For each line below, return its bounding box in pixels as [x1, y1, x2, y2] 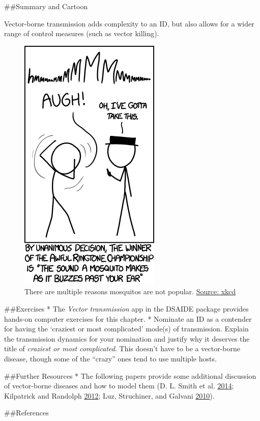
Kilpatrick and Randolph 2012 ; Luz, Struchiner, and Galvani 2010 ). [4, 390, 215, 401]
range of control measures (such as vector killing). [4, 28, 159, 39]
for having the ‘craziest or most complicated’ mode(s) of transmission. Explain [4, 323, 249, 334]
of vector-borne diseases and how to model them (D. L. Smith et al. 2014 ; [4, 380, 234, 391]
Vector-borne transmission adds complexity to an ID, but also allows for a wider [4, 18, 254, 29]
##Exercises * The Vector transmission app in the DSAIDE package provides [4, 303, 249, 314]
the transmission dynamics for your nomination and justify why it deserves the [4, 333, 250, 344]
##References [4, 407, 49, 418]
